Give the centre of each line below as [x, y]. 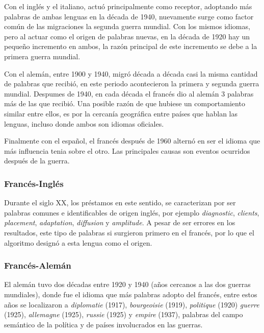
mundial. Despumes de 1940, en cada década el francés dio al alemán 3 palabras [129, 93]
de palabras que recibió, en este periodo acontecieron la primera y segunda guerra [132, 84]
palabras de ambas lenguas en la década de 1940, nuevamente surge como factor [129, 16]
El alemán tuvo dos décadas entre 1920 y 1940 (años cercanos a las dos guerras [127, 284]
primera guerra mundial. [42, 56]
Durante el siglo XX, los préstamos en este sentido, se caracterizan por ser [120, 203]
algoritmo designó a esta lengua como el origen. [78, 242]
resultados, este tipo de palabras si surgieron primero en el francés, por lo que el [129, 232]
